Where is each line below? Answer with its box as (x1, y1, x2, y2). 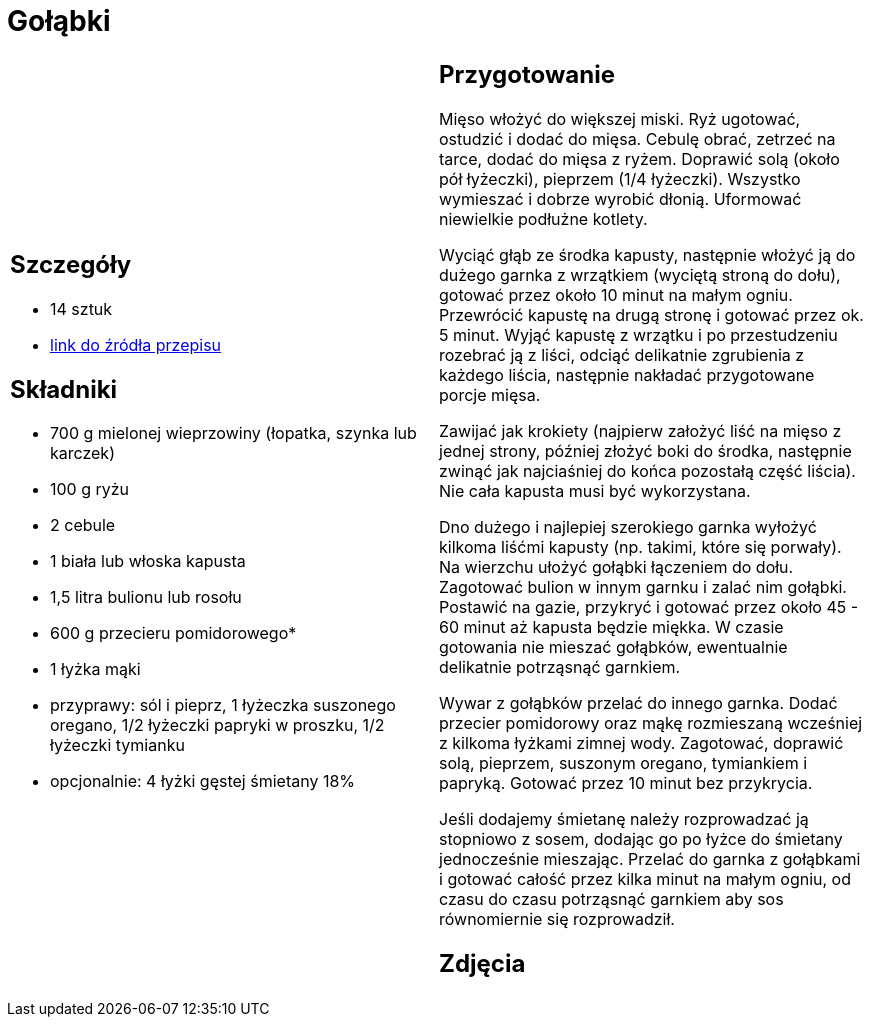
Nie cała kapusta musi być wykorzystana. (439, 480, 751, 501)
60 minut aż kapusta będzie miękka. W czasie (439, 616, 784, 637)
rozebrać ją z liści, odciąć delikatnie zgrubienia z (439, 344, 805, 365)
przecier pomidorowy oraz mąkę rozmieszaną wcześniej (439, 712, 863, 733)
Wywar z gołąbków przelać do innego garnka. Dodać (439, 692, 838, 713)
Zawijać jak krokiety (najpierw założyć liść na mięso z (439, 420, 842, 441)
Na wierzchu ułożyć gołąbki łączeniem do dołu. (439, 556, 794, 577)
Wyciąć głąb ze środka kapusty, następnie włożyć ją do (439, 244, 856, 265)
